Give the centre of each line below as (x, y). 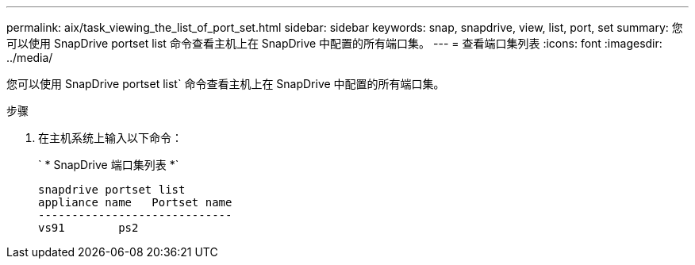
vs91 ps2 (88, 228)
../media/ (30, 58)
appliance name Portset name (135, 202)
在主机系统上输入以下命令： (110, 138)
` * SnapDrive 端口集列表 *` (109, 165)
